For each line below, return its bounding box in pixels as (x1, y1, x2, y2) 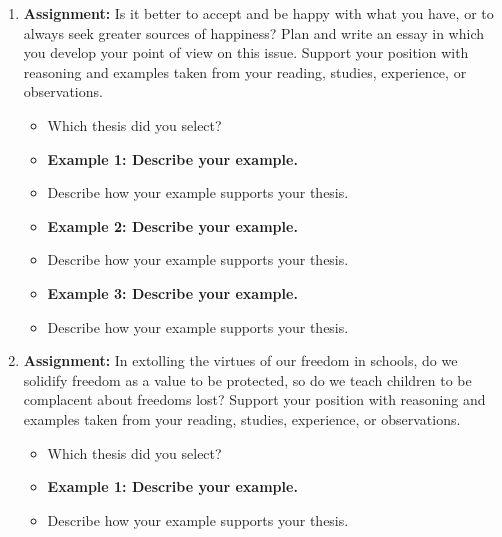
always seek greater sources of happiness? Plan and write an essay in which (23, 22, 484, 43)
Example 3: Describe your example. (47, 282, 298, 303)
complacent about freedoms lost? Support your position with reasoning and (23, 389, 486, 410)
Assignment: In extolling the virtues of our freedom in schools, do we (23, 350, 458, 371)
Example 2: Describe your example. (47, 215, 298, 236)
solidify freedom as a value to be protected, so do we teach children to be (23, 369, 472, 390)
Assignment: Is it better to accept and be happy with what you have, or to (23, 3, 494, 23)
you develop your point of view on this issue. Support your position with (23, 42, 469, 63)
